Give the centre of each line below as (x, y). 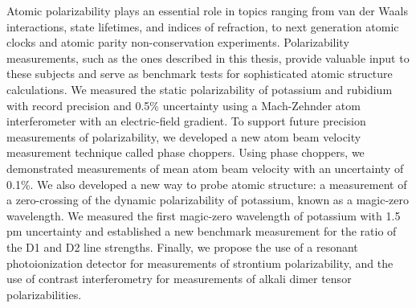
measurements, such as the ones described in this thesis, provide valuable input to (208, 57)
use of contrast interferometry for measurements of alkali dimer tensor (179, 279)
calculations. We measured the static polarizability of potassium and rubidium (200, 89)
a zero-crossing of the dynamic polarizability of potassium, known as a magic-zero (208, 200)
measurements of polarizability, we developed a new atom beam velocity (184, 136)
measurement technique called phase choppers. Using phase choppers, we (186, 152)
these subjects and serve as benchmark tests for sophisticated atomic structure (200, 74)
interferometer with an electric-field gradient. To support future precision (186, 121)
